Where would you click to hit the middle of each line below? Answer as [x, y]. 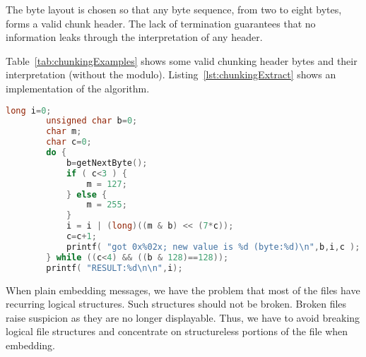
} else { [87, 194]
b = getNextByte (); [107, 163]
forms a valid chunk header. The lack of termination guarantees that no [161, 23]
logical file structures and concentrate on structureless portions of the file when [177, 331]
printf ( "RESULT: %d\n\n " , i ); [114, 268]
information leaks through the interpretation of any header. [134, 37]
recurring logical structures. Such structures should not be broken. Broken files [176, 304]
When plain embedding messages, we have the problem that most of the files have [183, 290]
